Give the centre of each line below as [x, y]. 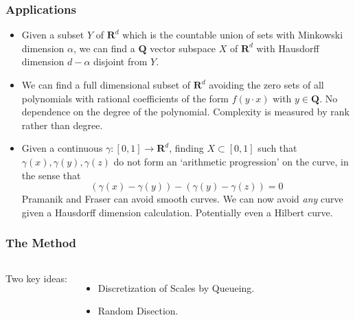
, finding [186, 148]
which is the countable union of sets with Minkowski [233, 35]
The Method [41, 243]
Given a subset [53, 35]
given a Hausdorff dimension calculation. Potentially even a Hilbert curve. [177, 212]
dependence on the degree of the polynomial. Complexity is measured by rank [185, 112]
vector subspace [183, 48]
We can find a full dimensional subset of [106, 84]
